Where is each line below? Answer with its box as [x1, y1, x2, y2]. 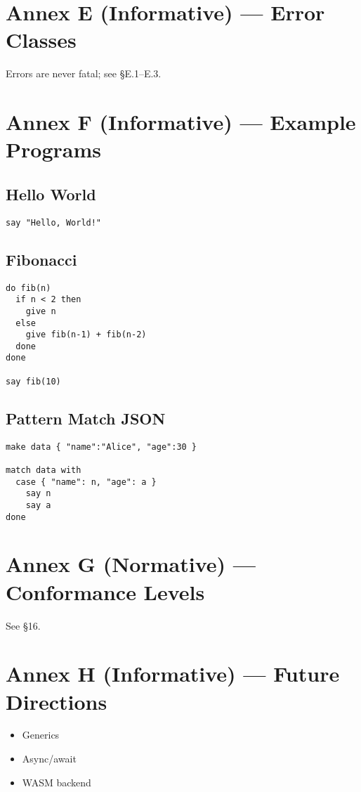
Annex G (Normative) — [6, 550, 256, 578]
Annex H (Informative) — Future [6, 659, 340, 688]
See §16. [6, 618, 41, 632]
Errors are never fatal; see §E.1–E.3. [6, 66, 162, 81]
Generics [22, 727, 60, 742]
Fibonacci [6, 248, 77, 270]
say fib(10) [6, 376, 61, 387]
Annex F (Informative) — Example [6, 108, 356, 136]
